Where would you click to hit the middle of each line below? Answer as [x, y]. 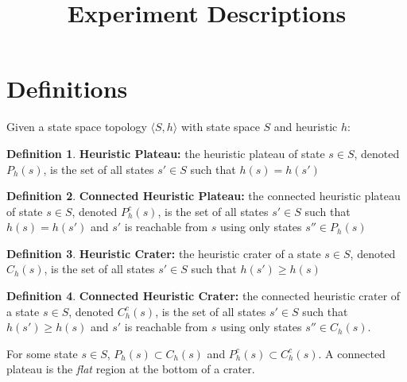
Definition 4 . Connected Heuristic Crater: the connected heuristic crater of [203, 296]
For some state [42, 353]
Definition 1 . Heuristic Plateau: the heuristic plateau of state [166, 153]
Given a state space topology [77, 127]
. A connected [352, 353]
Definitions [67, 89]
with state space [220, 127]
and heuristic [306, 127]
